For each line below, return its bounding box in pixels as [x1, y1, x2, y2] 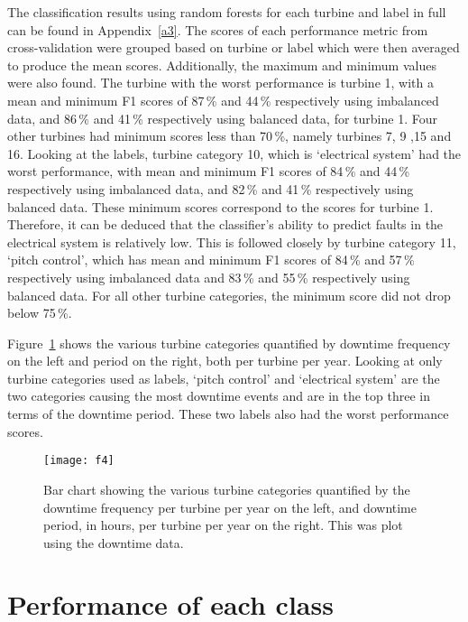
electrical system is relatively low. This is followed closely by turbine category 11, [7, 232, 456, 251]
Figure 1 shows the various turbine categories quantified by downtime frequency [7, 333, 451, 352]
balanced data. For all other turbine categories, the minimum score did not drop [7, 285, 451, 304]
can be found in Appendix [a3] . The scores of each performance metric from [7, 20, 428, 39]
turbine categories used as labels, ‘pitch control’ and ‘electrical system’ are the [7, 368, 440, 387]
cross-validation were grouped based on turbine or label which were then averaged [7, 38, 460, 57]
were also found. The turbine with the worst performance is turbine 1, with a [7, 73, 434, 92]
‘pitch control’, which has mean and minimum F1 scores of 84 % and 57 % [7, 250, 415, 269]
